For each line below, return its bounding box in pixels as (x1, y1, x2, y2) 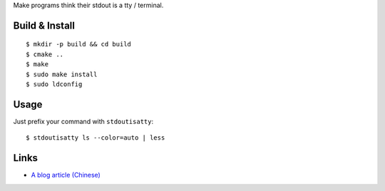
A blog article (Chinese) (31, 171, 101, 180)
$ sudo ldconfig (26, 80, 83, 88)
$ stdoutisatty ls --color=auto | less (26, 134, 165, 142)
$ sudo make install (26, 70, 98, 78)
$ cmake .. (26, 50, 64, 58)
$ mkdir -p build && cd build (26, 40, 132, 48)
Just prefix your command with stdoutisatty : (13, 117, 153, 125)
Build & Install (13, 19, 75, 31)
